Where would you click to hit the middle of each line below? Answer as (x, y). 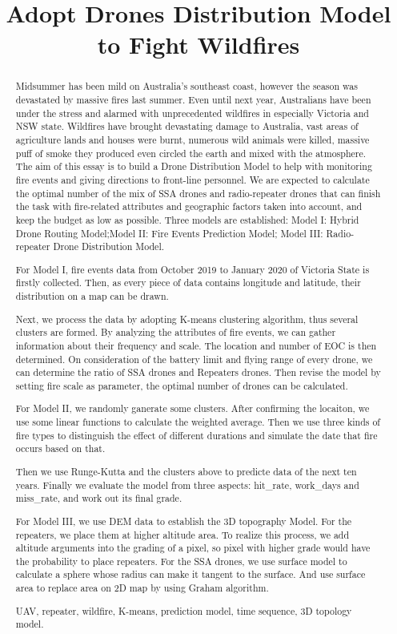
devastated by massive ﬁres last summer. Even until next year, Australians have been (193, 100)
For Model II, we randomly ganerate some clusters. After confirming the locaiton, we (192, 408)
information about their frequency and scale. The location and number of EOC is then (196, 345)
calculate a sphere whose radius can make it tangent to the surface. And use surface (190, 574)
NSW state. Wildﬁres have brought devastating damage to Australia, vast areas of (187, 126)
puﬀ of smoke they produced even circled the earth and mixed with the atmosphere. (191, 153)
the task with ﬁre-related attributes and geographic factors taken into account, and (189, 206)
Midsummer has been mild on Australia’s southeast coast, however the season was (186, 86)
